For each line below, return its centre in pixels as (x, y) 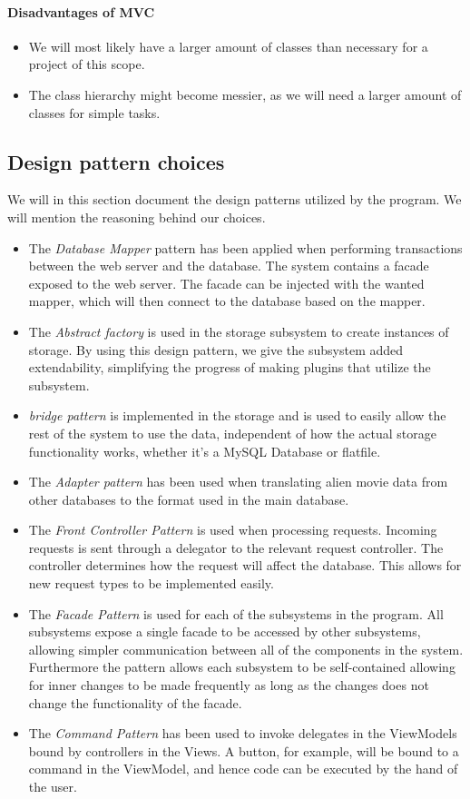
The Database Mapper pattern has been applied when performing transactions (245, 247)
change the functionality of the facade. (135, 702)
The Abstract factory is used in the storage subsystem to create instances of (239, 331)
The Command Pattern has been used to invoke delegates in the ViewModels (243, 733)
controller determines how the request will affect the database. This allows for (245, 565)
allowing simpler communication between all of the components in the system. (246, 649)
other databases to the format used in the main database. (189, 499)
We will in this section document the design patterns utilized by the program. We (235, 199)
